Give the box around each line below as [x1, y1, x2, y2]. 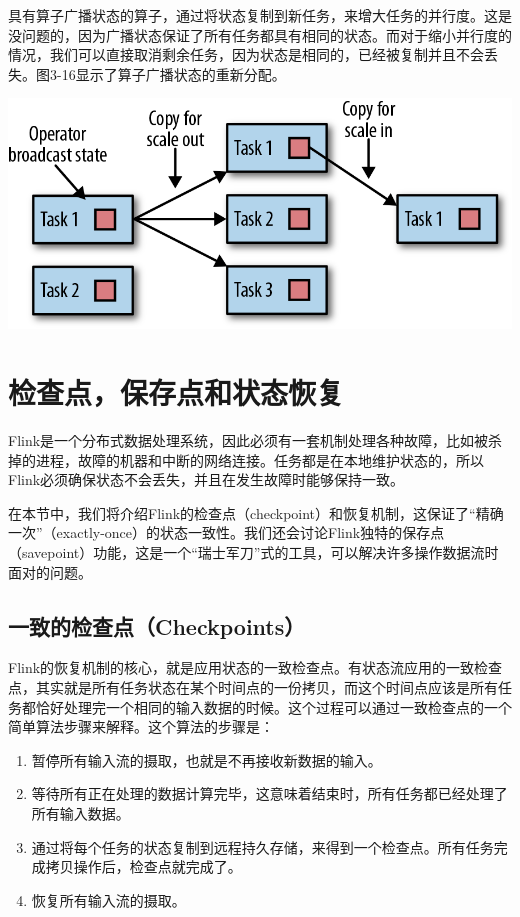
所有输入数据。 [31, 803, 130, 824]
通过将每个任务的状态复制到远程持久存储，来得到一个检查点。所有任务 [31, 836, 494, 857]
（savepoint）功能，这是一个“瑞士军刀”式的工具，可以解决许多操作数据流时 [8, 542, 499, 563]
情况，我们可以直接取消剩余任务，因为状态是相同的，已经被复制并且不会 [8, 44, 484, 65]
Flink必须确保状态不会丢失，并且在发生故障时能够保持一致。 [8, 469, 405, 490]
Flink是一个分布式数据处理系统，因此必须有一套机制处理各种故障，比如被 [8, 430, 489, 451]
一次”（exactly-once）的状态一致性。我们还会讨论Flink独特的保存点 [8, 522, 445, 543]
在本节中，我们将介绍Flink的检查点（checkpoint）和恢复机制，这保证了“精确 [8, 502, 504, 523]
